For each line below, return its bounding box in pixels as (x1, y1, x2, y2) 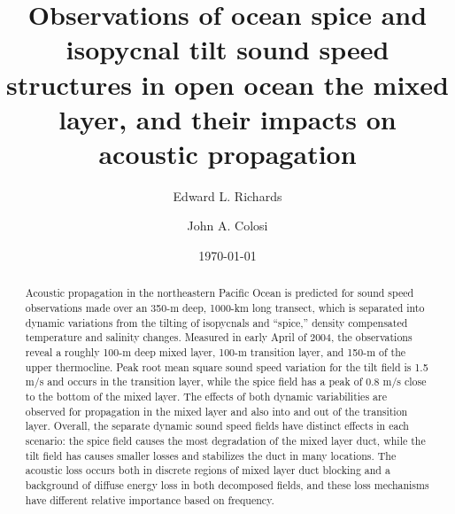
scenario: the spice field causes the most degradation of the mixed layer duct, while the (25, 433, 426, 448)
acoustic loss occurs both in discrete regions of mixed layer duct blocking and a (25, 463, 390, 478)
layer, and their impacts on (58, 100, 397, 136)
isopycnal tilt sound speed (66, 31, 389, 67)
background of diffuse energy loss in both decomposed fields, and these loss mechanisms (25, 477, 429, 492)
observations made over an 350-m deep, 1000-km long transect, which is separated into (25, 300, 425, 315)
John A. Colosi (187, 216, 268, 235)
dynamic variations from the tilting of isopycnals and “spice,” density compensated (25, 315, 408, 330)
